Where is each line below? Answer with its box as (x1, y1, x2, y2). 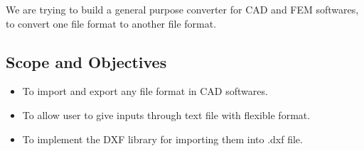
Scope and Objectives (6, 50, 167, 72)
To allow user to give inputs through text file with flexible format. (22, 107, 311, 122)
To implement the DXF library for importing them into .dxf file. (22, 131, 303, 146)
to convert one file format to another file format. (6, 16, 217, 30)
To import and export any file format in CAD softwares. (22, 84, 268, 99)
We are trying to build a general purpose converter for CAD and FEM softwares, (6, 2, 359, 16)
